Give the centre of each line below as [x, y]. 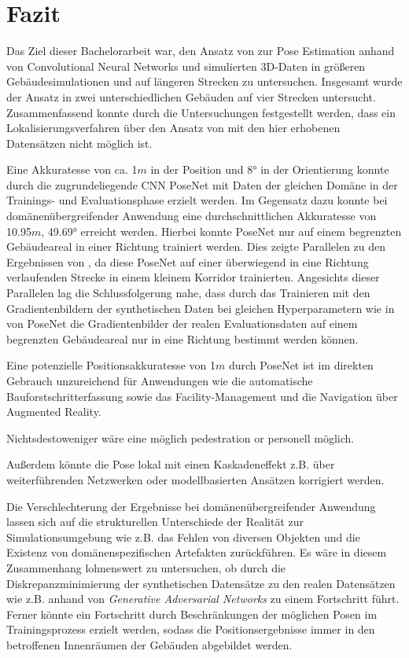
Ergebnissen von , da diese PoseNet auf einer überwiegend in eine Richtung [188, 261]
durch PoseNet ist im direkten [301, 365]
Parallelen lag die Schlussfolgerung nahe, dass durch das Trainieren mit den [188, 293]
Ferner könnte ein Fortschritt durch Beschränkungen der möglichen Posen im [192, 614]
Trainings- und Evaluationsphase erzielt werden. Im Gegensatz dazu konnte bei [197, 200]
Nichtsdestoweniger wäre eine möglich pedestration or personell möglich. [181, 437]
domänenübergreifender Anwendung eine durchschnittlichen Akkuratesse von [192, 216]
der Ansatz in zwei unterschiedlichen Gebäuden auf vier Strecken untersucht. [191, 96]
